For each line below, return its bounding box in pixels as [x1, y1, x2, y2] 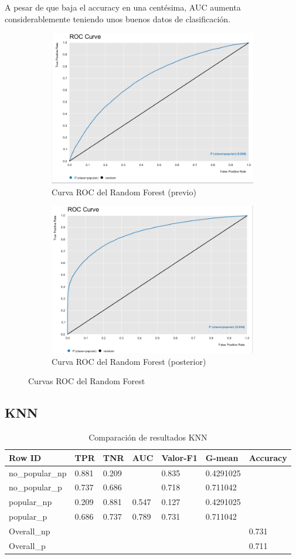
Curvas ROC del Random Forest [28, 375, 145, 387]
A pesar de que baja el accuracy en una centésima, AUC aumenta [5, 1, 241, 13]
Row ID [9, 451, 42, 463]
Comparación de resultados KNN [89, 431, 207, 443]
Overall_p [9, 539, 46, 551]
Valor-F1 [161, 451, 198, 463]
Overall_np [9, 524, 50, 537]
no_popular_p [9, 481, 62, 493]
